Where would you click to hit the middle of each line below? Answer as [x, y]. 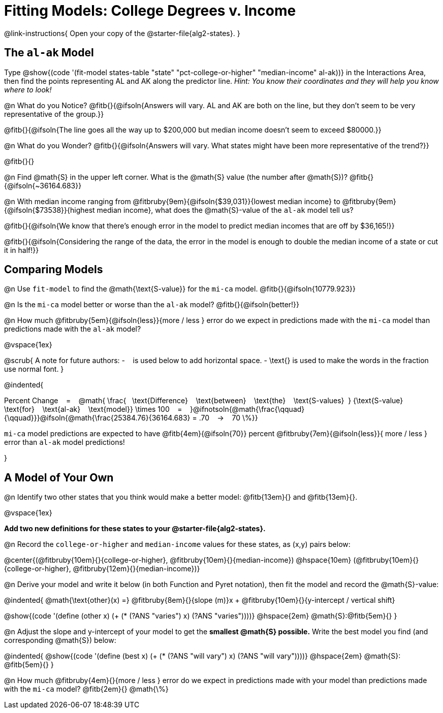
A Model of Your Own [59, 477]
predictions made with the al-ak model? [73, 329]
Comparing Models [54, 270]
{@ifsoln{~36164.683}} [43, 185]
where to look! [28, 89]
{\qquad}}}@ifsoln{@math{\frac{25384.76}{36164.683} [97, 418]
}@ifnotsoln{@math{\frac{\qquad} [247, 409]
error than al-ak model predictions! [65, 442]
